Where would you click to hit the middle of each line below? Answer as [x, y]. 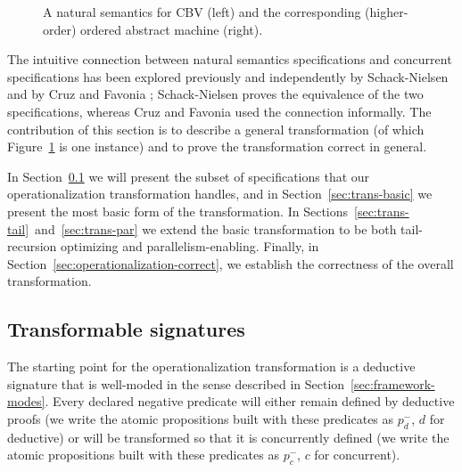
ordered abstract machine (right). [172, 29]
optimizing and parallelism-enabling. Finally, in [190, 246]
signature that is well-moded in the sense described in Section [176, 383]
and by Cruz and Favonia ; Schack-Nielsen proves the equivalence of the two [215, 94]
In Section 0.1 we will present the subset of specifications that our [189, 176]
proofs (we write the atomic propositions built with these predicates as [201, 418]
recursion [32, 246]
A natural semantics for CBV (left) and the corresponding [202, 12]
